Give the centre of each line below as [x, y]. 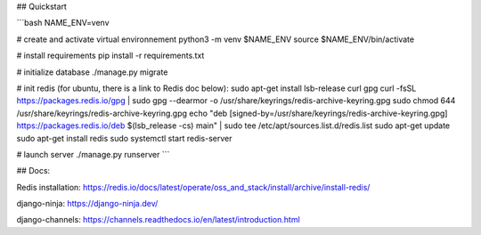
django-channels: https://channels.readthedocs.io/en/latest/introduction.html [158, 220]
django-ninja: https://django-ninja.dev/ [87, 204]
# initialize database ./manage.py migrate [92, 72]
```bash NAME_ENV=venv [63, 23]
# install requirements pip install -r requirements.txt [110, 56]
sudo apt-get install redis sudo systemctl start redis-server [124, 138]
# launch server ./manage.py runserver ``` [93, 154]
